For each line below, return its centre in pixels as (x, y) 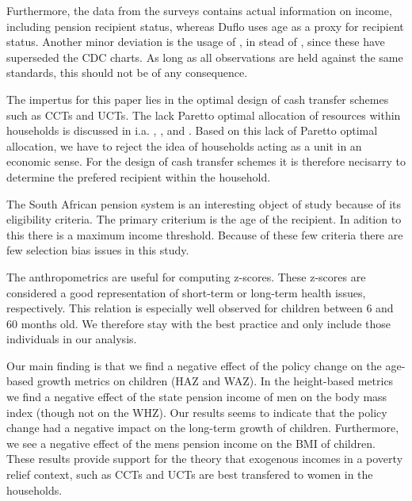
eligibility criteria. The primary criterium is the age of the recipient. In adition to (204, 219)
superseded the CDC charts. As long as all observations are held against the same (205, 57)
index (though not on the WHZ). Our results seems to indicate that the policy (197, 412)
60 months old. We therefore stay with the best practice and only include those (198, 323)
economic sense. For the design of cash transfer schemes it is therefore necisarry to (206, 161)
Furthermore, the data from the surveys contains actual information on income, (199, 10)
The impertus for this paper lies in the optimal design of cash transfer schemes (198, 99)
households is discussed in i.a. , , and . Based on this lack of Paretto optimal (192, 130)
